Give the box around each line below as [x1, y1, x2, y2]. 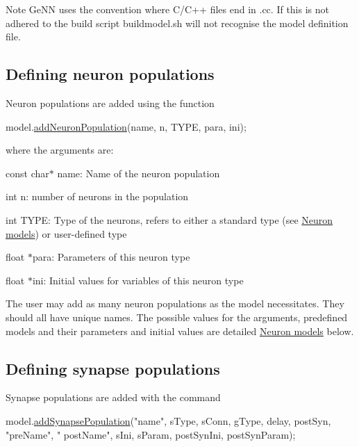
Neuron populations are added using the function [6, 95, 215, 110]
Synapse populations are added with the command [6, 390, 221, 405]
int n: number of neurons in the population [6, 189, 189, 204]
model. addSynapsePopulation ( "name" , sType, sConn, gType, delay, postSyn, [6, 413, 331, 428]
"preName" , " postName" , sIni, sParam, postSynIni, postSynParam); [6, 427, 296, 441]
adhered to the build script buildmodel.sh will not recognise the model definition [6, 15, 349, 30]
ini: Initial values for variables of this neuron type [32, 273, 244, 287]
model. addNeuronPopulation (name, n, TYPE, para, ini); [6, 119, 247, 133]
